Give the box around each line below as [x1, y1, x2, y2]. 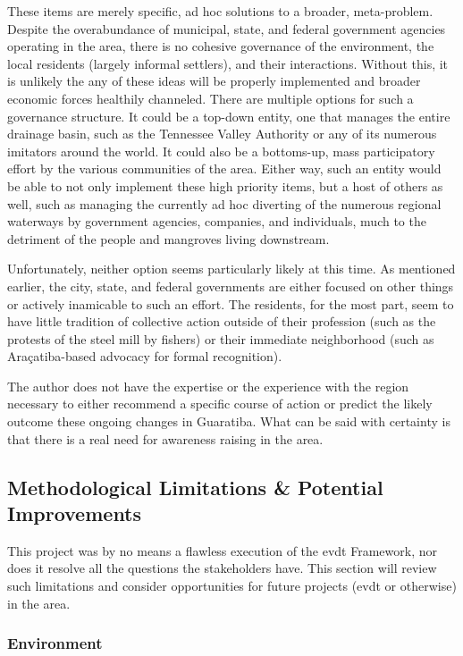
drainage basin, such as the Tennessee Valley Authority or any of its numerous [7, 124, 437, 143]
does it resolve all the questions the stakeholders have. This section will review [7, 559, 437, 577]
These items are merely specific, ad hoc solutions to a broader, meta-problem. [7, 2, 434, 20]
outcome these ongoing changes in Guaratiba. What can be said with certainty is [7, 412, 450, 431]
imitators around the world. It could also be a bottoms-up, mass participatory [7, 141, 435, 160]
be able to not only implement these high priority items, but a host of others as [7, 176, 443, 195]
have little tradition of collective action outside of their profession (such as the [7, 312, 436, 331]
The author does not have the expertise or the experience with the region [7, 376, 409, 395]
